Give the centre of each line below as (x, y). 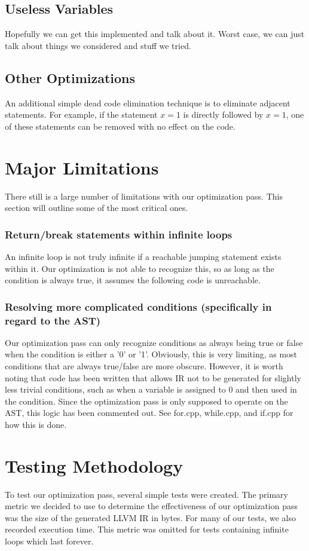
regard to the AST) (53, 320)
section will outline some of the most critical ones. (97, 208)
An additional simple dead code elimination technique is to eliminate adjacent (148, 102)
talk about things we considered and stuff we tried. (98, 45)
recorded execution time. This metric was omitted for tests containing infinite (147, 529)
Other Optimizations (70, 77)
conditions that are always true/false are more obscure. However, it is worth (144, 366)
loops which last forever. (49, 541)
